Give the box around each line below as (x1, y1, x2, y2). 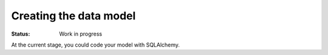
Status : (11, 30, 30, 37)
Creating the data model (11, 9, 136, 22)
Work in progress (59, 30, 103, 37)
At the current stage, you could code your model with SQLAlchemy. (11, 41, 180, 48)
